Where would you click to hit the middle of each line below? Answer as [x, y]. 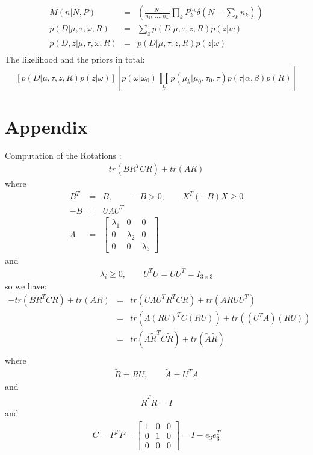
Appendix [46, 126]
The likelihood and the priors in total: [75, 59]
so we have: [26, 286]
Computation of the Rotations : [63, 155]
